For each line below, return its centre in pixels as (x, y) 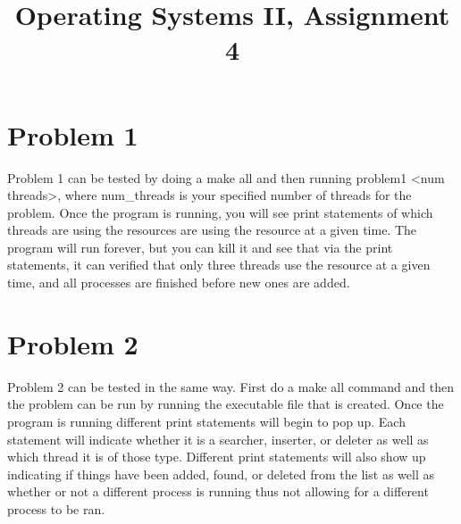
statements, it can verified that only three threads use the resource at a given (219, 265)
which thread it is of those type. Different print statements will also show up (217, 457)
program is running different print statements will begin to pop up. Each (206, 421)
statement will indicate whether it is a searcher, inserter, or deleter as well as (218, 439)
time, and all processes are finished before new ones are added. (179, 283)
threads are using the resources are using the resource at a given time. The (212, 230)
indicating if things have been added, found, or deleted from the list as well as (221, 474)
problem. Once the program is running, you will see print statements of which (220, 212)
